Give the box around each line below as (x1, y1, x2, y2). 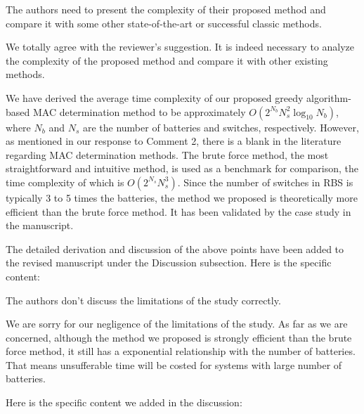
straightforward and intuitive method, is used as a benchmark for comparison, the (6, 161, 358, 176)
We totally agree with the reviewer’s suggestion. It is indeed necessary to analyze (6, 39, 355, 54)
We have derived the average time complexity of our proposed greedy (6, 90, 304, 105)
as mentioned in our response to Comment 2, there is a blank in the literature (6, 134, 342, 148)
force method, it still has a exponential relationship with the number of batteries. (6, 344, 356, 358)
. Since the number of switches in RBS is (177, 174, 353, 189)
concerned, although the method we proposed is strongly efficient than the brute (6, 330, 352, 344)
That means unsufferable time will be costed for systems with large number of (6, 357, 342, 372)
